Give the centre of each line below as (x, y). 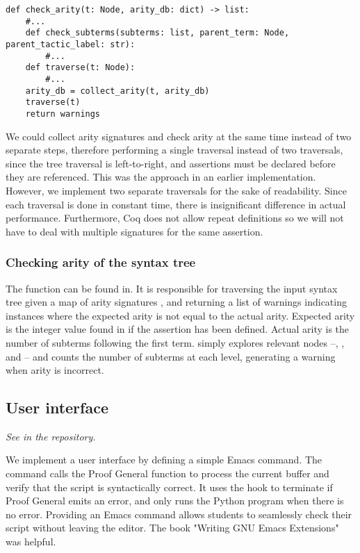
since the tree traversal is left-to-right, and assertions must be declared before (171, 163)
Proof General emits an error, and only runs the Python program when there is (175, 501)
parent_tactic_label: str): (71, 44)
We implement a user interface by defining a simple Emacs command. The (164, 460)
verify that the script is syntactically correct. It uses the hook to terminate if (169, 487)
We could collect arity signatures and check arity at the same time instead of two (179, 136)
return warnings (63, 114)
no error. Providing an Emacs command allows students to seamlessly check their (179, 514)
